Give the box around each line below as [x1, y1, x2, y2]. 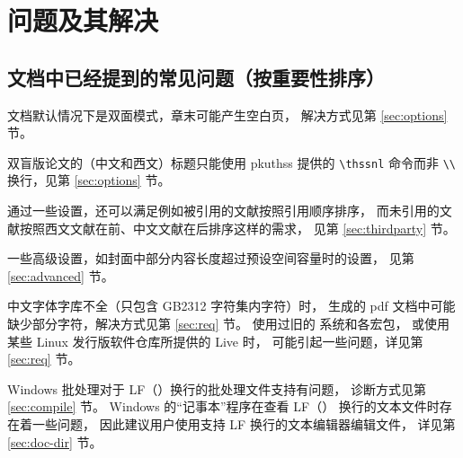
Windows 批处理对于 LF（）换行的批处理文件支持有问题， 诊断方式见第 [7, 379, 426, 398]
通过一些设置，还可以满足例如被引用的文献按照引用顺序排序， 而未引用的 [7, 201, 440, 220]
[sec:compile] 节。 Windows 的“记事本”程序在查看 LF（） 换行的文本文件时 [7, 397, 440, 416]
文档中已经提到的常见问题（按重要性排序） [7, 63, 385, 91]
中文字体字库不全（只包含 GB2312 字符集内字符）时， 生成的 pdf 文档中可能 [7, 296, 456, 315]
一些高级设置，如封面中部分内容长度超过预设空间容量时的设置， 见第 [7, 249, 414, 268]
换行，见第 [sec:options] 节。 [7, 171, 171, 189]
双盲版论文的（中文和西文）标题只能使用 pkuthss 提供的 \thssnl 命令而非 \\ [7, 153, 456, 172]
